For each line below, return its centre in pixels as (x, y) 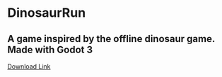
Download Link (29, 66)
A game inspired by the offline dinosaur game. (111, 39)
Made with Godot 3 (50, 49)
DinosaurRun (47, 13)
